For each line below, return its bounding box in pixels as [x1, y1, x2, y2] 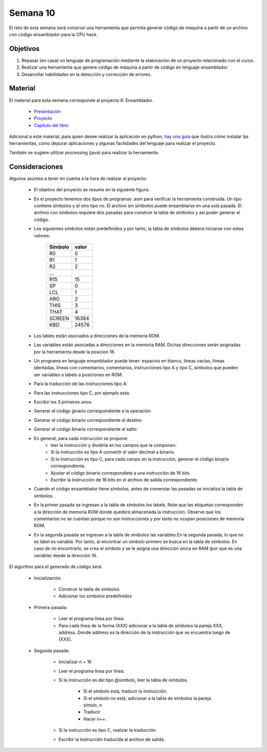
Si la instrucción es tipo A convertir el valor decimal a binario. [50, 449, 176, 455]
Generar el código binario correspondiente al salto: [34, 426, 138, 432]
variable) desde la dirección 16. [34, 552, 97, 558]
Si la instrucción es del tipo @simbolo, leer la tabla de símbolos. [58, 677, 188, 683]
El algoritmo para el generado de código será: [9, 564, 102, 570]
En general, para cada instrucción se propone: [34, 435, 129, 441]
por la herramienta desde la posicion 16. [34, 349, 116, 354]
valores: [34, 232, 50, 238]
